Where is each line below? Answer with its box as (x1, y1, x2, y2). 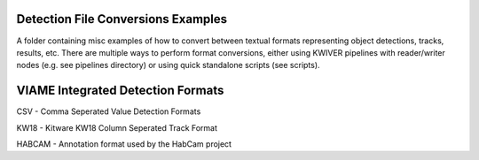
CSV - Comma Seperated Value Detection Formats (16, 106, 201, 117)
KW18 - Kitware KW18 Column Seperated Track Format (16, 122, 217, 133)
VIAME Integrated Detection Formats (16, 83, 224, 98)
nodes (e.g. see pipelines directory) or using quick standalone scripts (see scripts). (16, 60, 320, 71)
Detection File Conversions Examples (16, 11, 228, 27)
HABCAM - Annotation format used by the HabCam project (16, 138, 232, 149)
